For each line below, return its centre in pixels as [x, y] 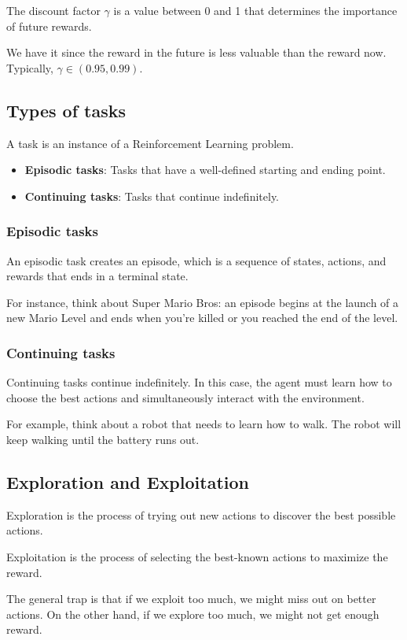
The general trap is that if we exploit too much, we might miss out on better [191, 599]
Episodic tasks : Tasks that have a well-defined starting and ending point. [205, 170]
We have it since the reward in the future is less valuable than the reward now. [196, 52]
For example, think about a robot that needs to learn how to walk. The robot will [204, 424]
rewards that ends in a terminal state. [97, 276]
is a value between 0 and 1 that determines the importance [255, 10]
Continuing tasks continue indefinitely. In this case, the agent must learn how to [199, 382]
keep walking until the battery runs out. [103, 439]
